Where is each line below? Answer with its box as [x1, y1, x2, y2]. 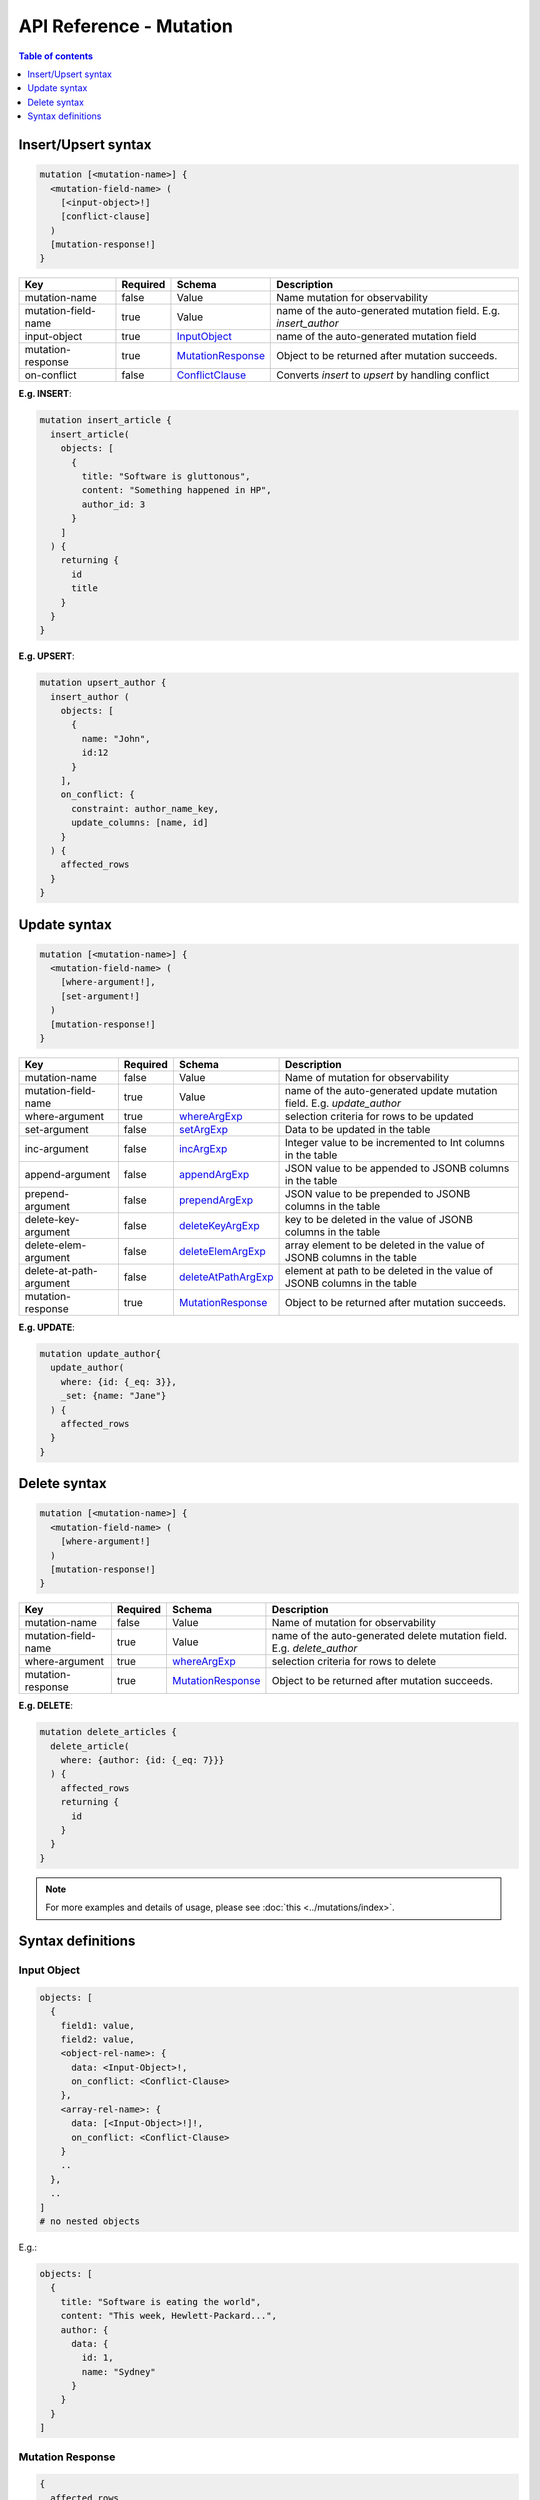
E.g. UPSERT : [18, 650, 75, 662]
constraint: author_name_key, [71, 803, 220, 814]
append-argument [24, 1168, 111, 1182]
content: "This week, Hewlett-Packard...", [60, 2310, 277, 2322]
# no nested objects [39, 2215, 140, 2227]
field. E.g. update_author [285, 1096, 402, 1110]
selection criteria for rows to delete [271, 1655, 437, 1669]
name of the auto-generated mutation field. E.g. [276, 304, 501, 318]
